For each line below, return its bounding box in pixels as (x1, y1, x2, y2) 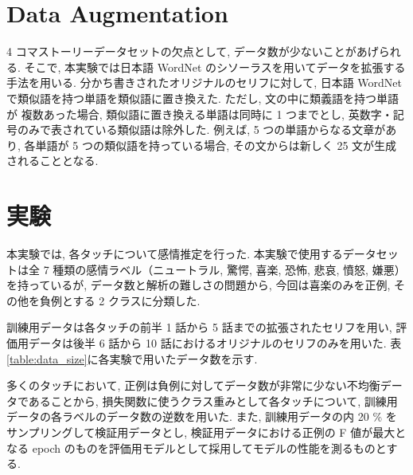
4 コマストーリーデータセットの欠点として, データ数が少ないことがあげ (6, 43, 379, 60)
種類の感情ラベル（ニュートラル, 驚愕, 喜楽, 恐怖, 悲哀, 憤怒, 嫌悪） (53, 261, 406, 277)
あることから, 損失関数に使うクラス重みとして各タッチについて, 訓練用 (28, 392, 398, 409)
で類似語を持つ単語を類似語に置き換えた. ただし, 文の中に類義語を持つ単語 (6, 89, 399, 106)
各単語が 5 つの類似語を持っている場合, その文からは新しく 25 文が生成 (24, 136, 397, 153)
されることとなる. (6, 152, 99, 169)
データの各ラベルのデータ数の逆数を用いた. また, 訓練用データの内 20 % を (6, 408, 397, 425)
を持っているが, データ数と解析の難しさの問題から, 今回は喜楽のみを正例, (6, 277, 391, 293)
